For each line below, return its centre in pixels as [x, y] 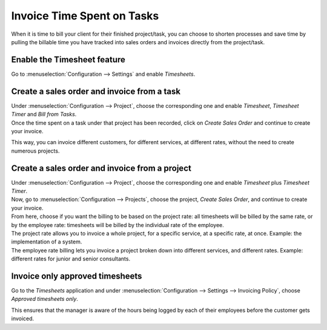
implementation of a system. [47, 242]
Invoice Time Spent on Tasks [85, 16]
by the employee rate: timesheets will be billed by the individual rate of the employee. [117, 225]
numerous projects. [35, 151]
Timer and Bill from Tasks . [44, 114]
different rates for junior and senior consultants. [71, 259]
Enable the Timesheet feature [68, 60]
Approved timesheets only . [45, 299]
